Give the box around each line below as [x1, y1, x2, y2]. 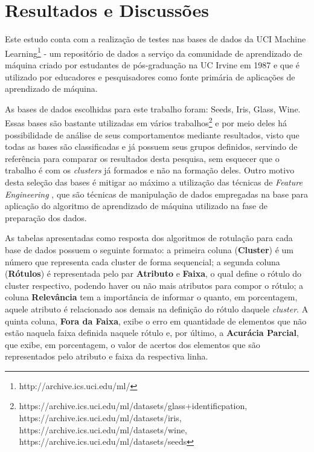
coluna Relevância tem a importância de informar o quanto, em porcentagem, [5, 291, 298, 303]
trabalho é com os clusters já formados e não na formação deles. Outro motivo [5, 164, 295, 176]
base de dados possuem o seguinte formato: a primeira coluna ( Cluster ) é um [5, 243, 293, 256]
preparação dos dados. [5, 211, 87, 224]
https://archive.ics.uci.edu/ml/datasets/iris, [19, 412, 182, 424]
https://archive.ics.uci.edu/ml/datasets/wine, [19, 423, 187, 436]
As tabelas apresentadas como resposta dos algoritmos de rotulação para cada [5, 231, 293, 244]
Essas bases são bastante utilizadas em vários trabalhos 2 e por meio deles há [5, 115, 287, 129]
